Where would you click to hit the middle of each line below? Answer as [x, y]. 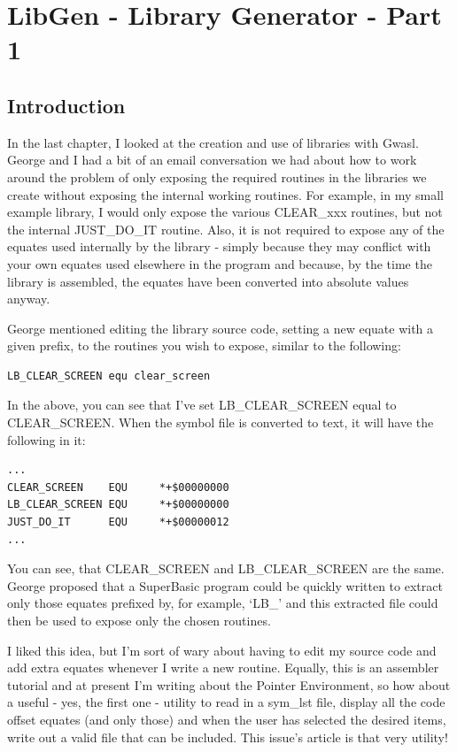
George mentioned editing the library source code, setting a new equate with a [221, 328]
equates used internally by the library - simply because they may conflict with [219, 246]
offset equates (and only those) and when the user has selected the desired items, [227, 719]
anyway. [29, 299]
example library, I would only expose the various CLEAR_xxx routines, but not [225, 212]
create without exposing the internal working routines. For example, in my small [225, 194]
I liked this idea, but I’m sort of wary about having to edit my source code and [222, 650]
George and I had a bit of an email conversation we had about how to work [212, 160]
